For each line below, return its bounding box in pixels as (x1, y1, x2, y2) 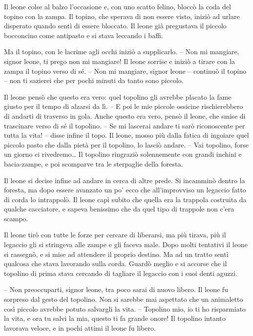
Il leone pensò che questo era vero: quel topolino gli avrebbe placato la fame (4, 91, 232, 102)
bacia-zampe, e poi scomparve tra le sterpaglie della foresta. (4, 158, 183, 168)
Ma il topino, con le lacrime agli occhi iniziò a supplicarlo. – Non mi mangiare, (4, 46, 239, 57)
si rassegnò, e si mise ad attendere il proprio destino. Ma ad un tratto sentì (4, 249, 229, 259)
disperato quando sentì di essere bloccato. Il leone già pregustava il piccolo (4, 21, 227, 31)
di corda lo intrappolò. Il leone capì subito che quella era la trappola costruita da (4, 194, 247, 204)
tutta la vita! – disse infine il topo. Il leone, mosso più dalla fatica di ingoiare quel (4, 130, 249, 140)
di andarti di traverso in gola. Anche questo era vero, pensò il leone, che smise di (4, 110, 246, 121)
